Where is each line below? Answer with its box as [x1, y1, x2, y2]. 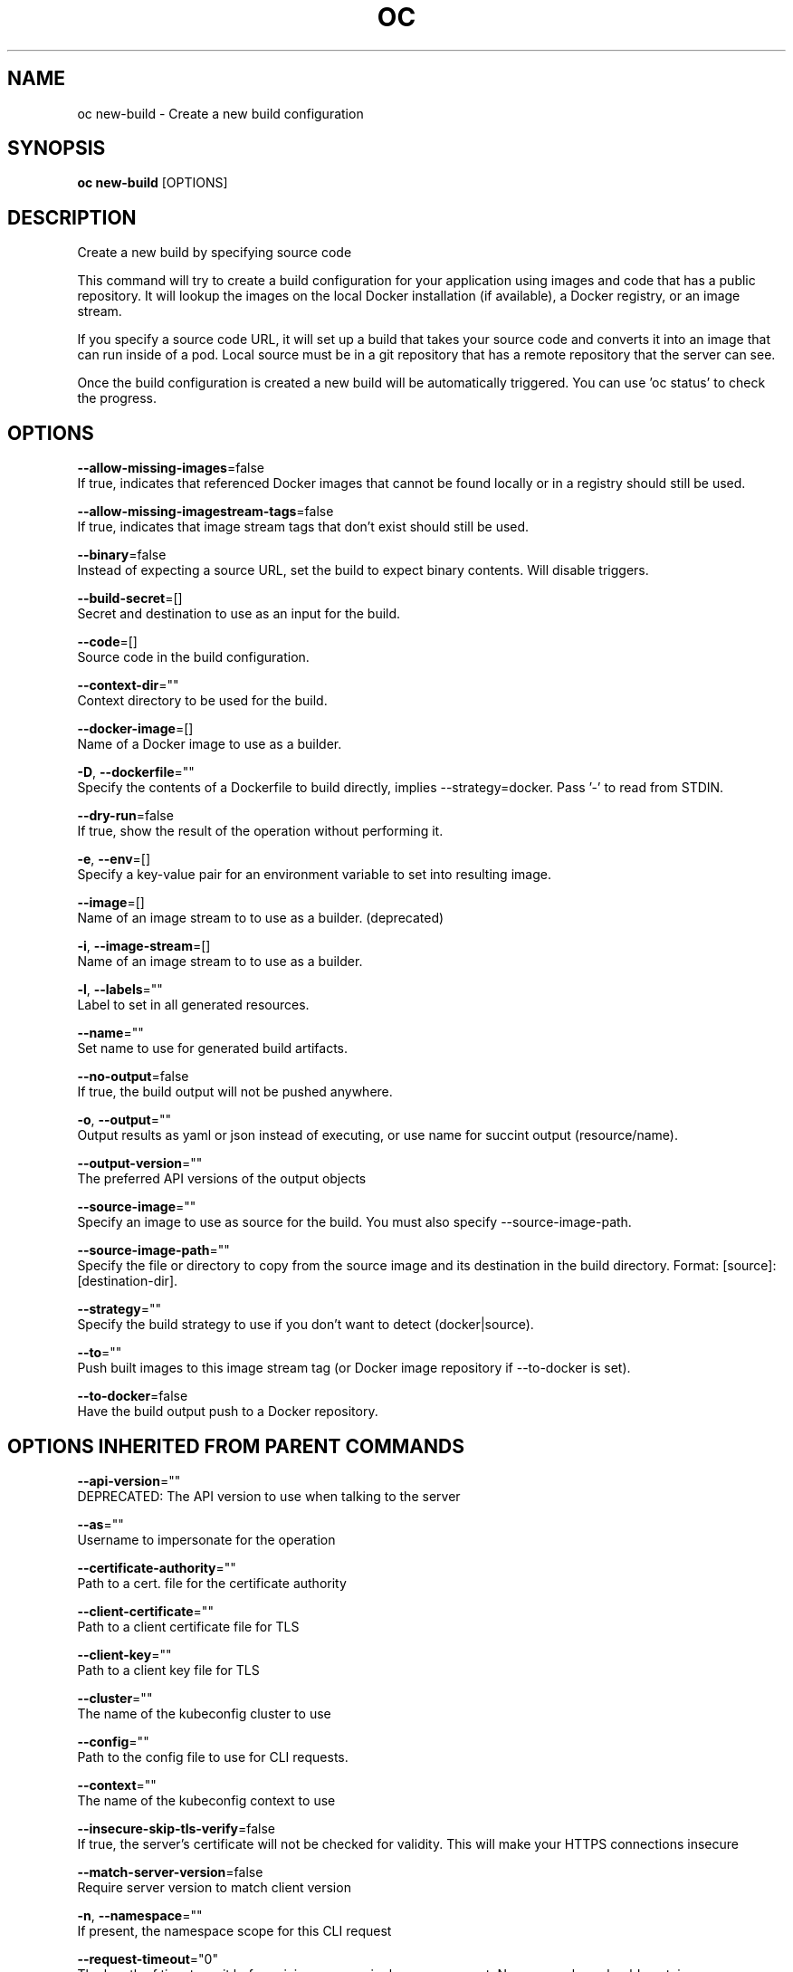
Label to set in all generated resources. [77, 997, 310, 1013]
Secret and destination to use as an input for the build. [77, 606, 401, 622]
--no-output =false [77, 1068, 189, 1085]
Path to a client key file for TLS [77, 1661, 260, 1678]
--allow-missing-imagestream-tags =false [77, 503, 334, 520]
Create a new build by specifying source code [77, 244, 352, 261]
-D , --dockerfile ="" [77, 764, 195, 780]
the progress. [77, 390, 157, 407]
